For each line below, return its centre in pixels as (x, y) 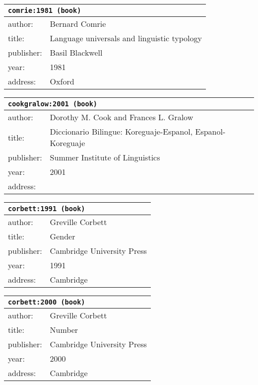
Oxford (62, 81)
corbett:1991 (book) (47, 209)
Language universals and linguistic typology (126, 38)
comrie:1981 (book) (45, 10)
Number (64, 330)
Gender (63, 236)
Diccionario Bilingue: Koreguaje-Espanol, (121, 131)
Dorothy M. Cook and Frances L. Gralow (122, 117)
